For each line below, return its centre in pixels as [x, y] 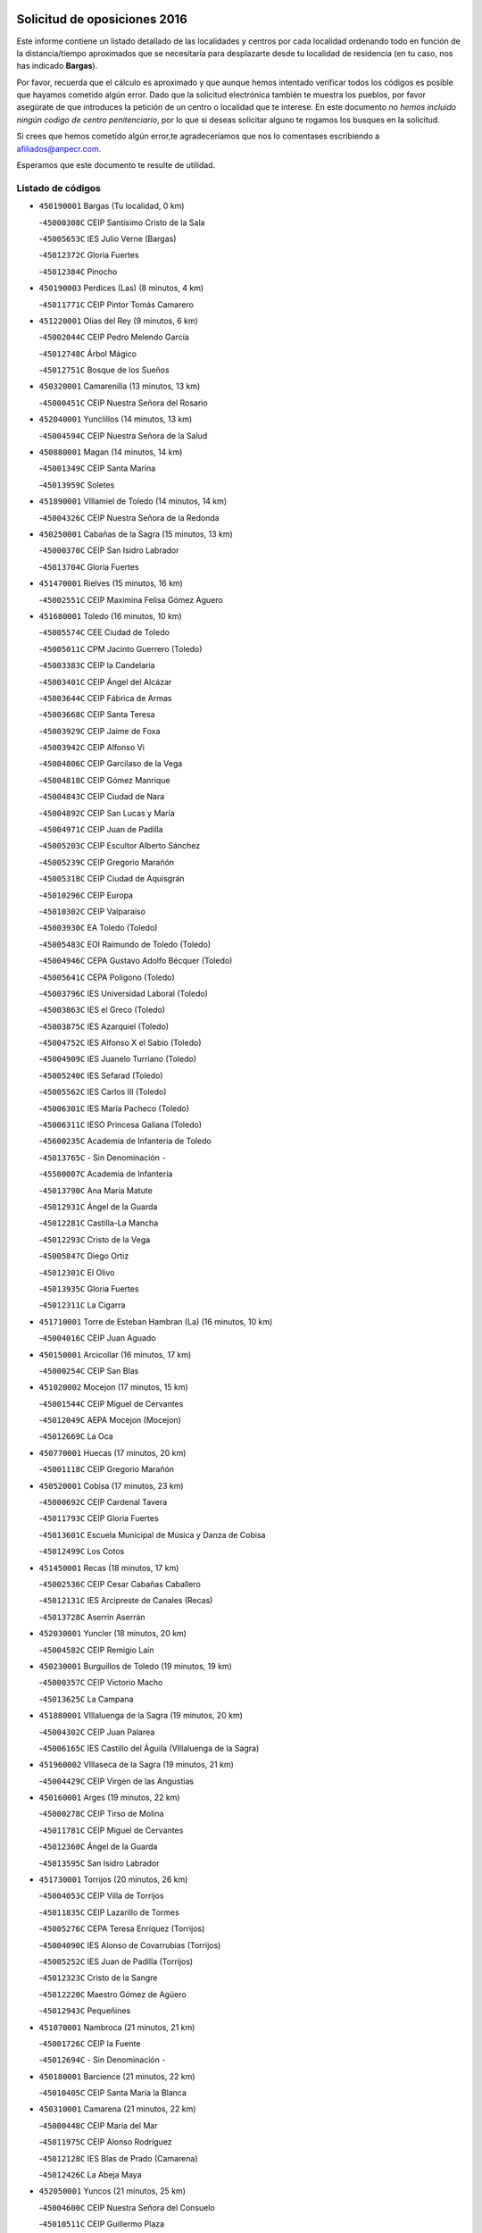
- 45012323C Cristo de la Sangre [98, 1978]
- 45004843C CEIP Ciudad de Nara [102, 797]
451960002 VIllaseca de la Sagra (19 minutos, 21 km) [136, 1765]
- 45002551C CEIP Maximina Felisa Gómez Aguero [131, 599]
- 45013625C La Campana [86, 1699]
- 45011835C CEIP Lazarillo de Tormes [109, 1912]
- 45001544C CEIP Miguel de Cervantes [111, 1403]
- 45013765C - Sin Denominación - [102, 1158]
